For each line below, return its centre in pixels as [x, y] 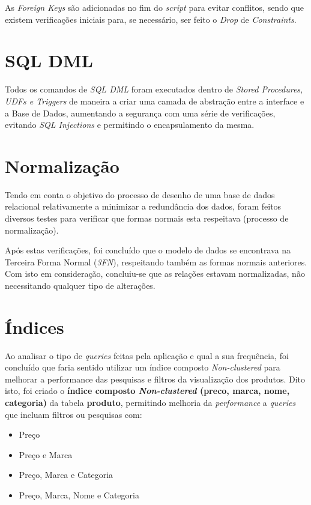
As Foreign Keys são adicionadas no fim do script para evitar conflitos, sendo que [154, 7]
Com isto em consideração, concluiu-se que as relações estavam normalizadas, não [155, 274]
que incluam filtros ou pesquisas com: [74, 414]
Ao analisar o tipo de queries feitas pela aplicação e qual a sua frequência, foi [147, 355]
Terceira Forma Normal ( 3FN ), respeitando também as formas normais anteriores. [156, 262]
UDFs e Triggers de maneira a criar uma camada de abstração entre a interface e [155, 101]
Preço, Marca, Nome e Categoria [79, 495]
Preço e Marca [46, 454]
